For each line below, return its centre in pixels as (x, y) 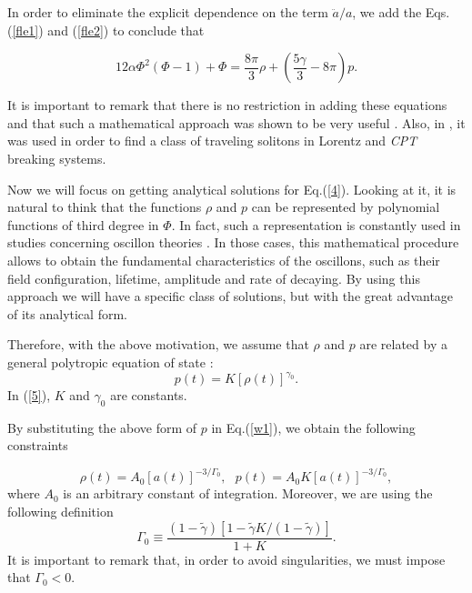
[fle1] (25, 30)
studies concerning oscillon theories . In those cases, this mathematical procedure (233, 242)
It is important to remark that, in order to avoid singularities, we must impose (226, 559)
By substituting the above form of (102, 427)
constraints (38, 445)
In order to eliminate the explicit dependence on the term (168, 12)
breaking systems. (57, 158)
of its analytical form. (67, 313)
